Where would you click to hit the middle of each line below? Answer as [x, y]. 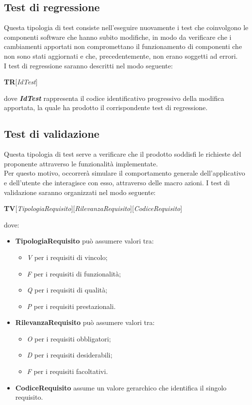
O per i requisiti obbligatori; [69, 338]
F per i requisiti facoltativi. [67, 371]
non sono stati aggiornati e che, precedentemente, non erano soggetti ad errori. [121, 56]
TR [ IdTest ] [21, 82]
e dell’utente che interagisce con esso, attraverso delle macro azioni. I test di [117, 182]
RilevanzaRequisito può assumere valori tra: [85, 322]
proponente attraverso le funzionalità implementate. [81, 163]
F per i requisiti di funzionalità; [74, 273]
